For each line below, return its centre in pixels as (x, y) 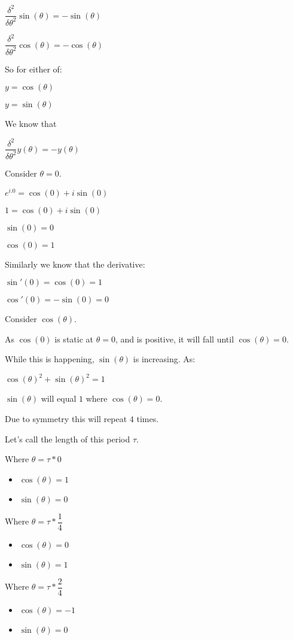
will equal (59, 398)
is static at (74, 339)
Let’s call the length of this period (68, 439)
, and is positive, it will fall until (175, 339)
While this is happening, (50, 359)
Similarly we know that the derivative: (75, 264)
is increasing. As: (164, 359)
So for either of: (33, 69)
